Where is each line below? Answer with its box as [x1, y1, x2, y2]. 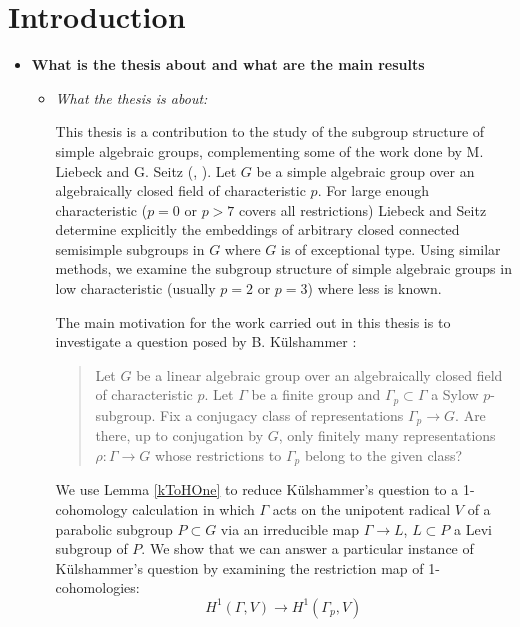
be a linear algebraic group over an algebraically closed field [136, 364, 503, 385]
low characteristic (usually [55, 278, 216, 299]
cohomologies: [55, 577, 140, 598]
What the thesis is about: [55, 87, 208, 108]
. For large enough [317, 180, 430, 201]
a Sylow [431, 384, 479, 405]
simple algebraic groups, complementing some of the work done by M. [55, 140, 484, 161]
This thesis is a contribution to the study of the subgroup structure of [55, 121, 485, 142]
